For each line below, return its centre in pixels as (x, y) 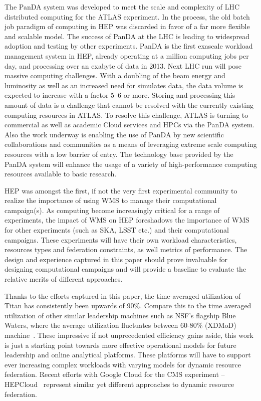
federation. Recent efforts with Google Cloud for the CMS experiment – (115, 374)
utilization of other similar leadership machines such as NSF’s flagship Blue (120, 315)
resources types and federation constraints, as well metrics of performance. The (126, 249)
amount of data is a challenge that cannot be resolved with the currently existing (129, 105)
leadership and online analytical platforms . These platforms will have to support (128, 355)
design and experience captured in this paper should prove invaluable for (116, 259)
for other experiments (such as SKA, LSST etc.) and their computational (117, 230)
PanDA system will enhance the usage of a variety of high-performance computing (131, 164)
